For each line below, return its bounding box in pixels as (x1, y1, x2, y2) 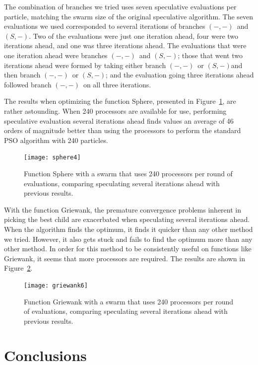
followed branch (4, 79, 52, 89)
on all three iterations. (83, 79, 151, 89)
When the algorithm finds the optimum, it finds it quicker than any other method (4, 223, 253, 234)
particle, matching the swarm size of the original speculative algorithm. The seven (4, 11, 254, 21)
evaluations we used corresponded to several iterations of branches (4, 21, 205, 31)
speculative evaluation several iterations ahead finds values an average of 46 (4, 115, 234, 126)
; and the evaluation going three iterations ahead (106, 70, 254, 80)
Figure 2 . (4, 263, 33, 273)
